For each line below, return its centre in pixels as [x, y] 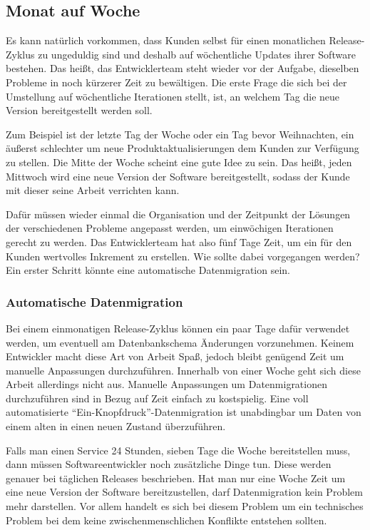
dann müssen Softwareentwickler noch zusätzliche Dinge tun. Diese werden [169, 464]
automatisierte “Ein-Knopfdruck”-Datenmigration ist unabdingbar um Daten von [184, 412]
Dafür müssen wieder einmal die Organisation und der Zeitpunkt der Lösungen [178, 214]
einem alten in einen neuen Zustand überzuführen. [116, 426]
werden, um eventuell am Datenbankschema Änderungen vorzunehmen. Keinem [180, 342]
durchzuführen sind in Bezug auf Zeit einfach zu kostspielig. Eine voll [157, 398]
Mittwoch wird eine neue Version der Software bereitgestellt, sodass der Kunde [178, 176]
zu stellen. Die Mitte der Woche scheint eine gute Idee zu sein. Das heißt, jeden [179, 162]
